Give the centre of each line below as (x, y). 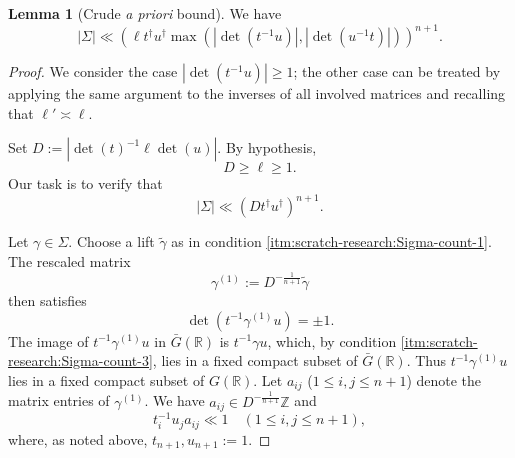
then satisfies (47, 299)
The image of (48, 340)
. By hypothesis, (267, 147)
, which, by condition (332, 340)
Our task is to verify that (85, 183)
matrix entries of (59, 400)
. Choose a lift (111, 241)
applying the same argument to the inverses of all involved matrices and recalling (257, 93)
